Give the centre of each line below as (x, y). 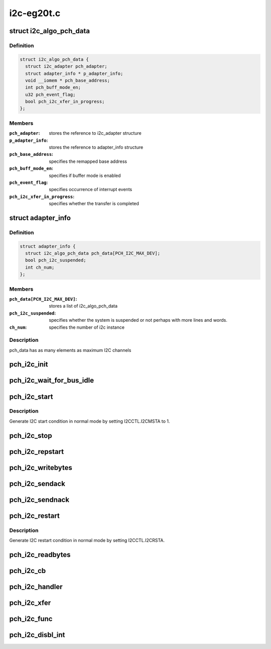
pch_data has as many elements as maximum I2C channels (70, 350)
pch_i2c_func (31, 619)
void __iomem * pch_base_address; (68, 80)
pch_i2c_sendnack (39, 499)
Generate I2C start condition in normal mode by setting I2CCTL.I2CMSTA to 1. (90, 421)
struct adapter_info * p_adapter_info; (74, 73)
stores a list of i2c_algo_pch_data (83, 306)
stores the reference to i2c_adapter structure (95, 133)
